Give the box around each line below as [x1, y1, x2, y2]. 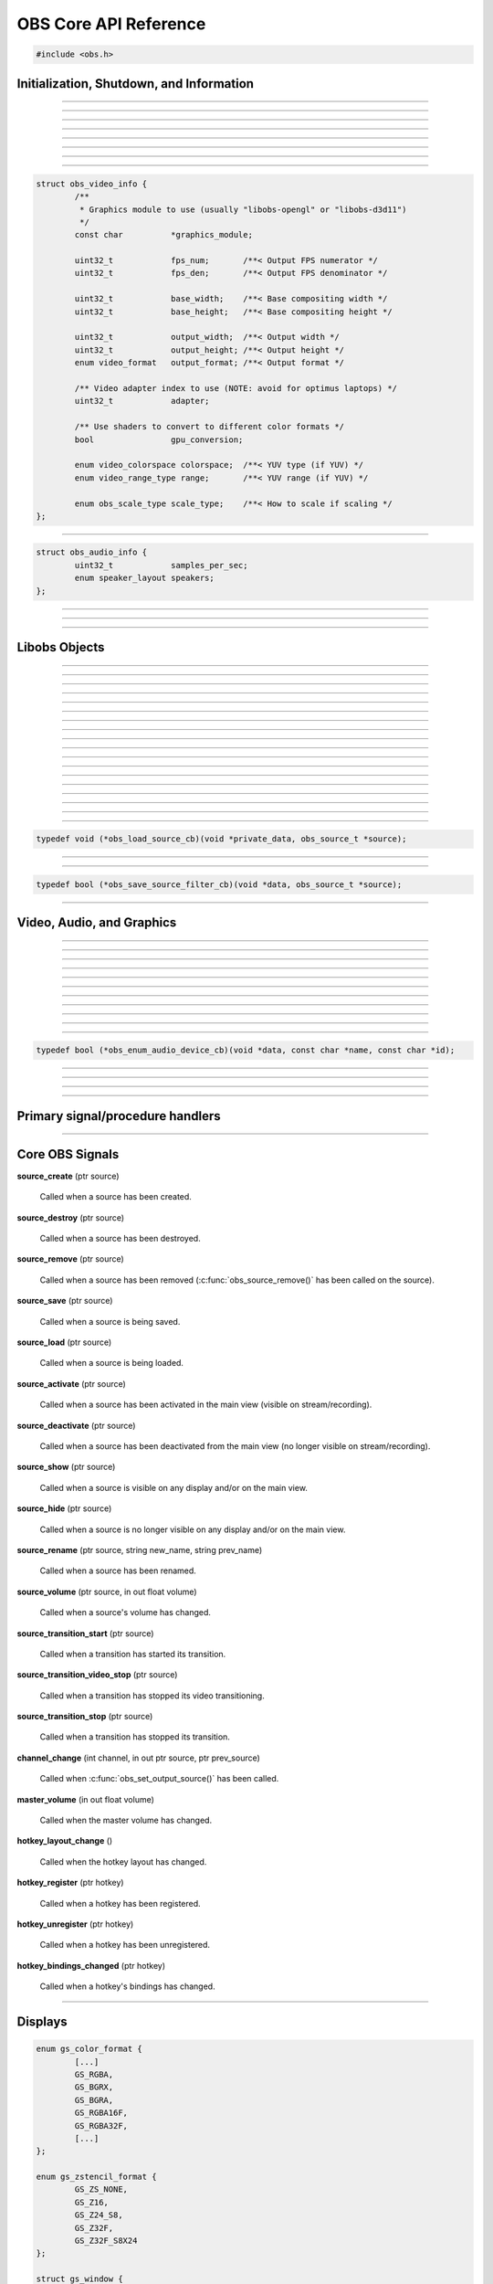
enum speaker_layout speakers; [74, 573, 215, 584]
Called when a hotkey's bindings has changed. [39, 1981, 215, 1992]
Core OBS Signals [16, 1147, 120, 1162]
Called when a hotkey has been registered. [39, 1898, 201, 1909]
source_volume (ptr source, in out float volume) [16, 1586, 197, 1597]
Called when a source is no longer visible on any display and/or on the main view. [39, 1524, 346, 1535]
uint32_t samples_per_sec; [74, 560, 248, 570]
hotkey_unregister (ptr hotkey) [16, 1919, 134, 1930]
